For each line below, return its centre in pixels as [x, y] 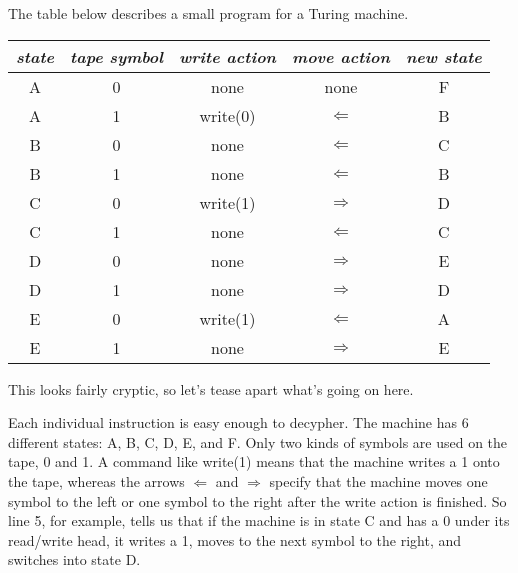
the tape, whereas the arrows [96, 480]
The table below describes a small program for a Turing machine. [208, 13]
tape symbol [117, 56]
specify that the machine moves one [378, 480]
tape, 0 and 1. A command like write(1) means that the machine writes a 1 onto [254, 461]
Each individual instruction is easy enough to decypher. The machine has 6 [238, 422]
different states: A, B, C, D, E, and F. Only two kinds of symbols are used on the [258, 441]
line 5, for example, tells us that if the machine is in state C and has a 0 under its [259, 520]
